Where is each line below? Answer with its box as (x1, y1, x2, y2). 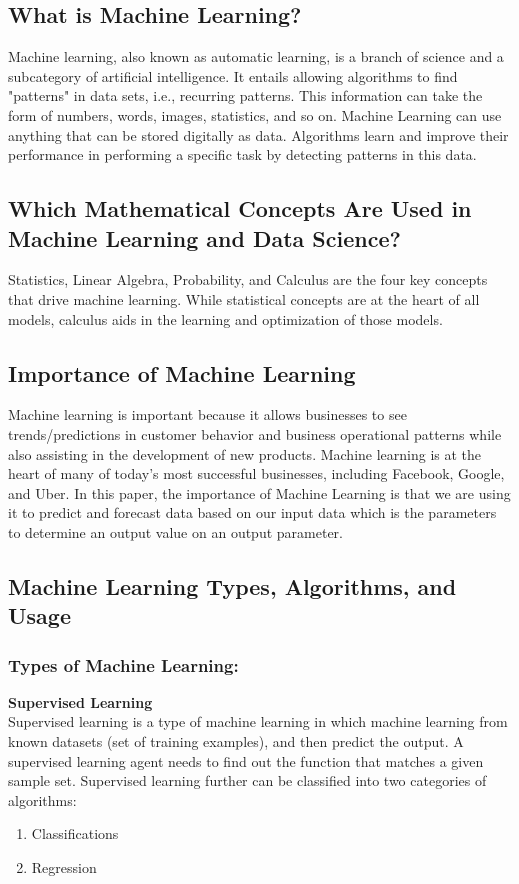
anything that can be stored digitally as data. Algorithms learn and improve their (8, 124, 509, 145)
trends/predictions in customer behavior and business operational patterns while (8, 423, 502, 444)
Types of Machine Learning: (8, 652, 239, 677)
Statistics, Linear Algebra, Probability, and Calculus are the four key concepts (8, 269, 488, 290)
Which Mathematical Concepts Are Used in (8, 193, 472, 224)
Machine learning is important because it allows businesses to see (8, 404, 407, 425)
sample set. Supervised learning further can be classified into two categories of (8, 770, 487, 791)
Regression (31, 857, 97, 878)
